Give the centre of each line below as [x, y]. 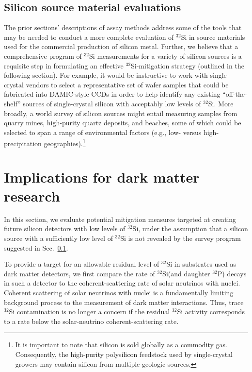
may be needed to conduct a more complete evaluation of [89, 37]
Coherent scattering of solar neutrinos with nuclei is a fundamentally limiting [119, 293]
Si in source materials [213, 37]
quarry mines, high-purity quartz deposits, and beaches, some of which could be [123, 123]
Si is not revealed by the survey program [181, 238]
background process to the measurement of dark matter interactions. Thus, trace [124, 302]
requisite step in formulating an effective [64, 65]
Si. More [221, 103]
